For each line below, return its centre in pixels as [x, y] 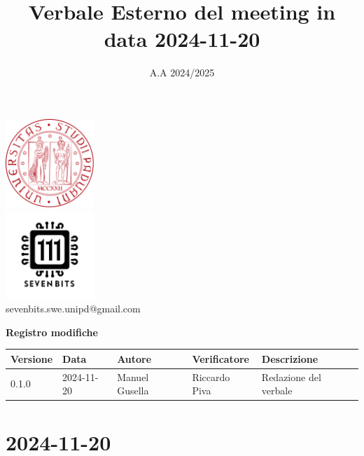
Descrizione [290, 358]
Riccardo [211, 376]
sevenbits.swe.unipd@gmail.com [73, 309]
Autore [134, 358]
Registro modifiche [52, 332]
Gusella [133, 391]
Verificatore [220, 358]
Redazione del [291, 376]
